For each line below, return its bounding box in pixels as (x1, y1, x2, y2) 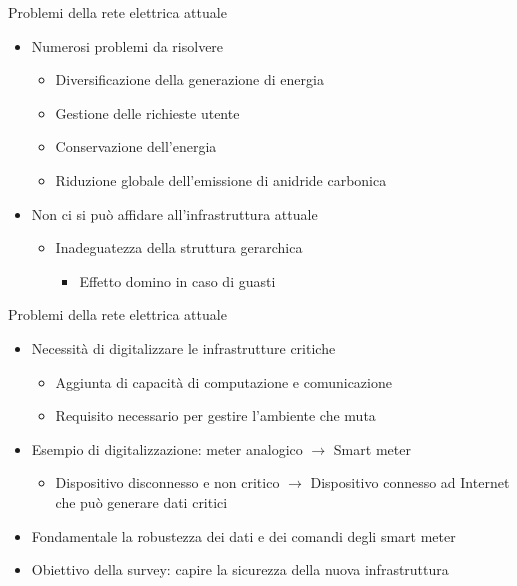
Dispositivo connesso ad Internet (310, 472, 510, 493)
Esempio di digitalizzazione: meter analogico (31, 438, 303, 459)
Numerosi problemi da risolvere (31, 35, 224, 56)
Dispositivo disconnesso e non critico (55, 472, 280, 493)
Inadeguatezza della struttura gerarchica (55, 237, 303, 258)
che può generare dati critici (55, 491, 228, 512)
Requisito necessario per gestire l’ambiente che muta (55, 405, 376, 426)
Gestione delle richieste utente (55, 102, 240, 123)
